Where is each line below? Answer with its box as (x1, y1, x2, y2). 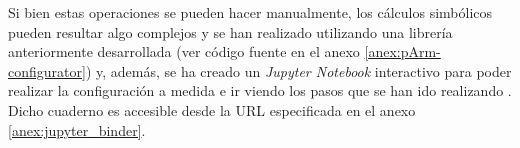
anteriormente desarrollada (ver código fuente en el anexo (8, 41, 360, 62)
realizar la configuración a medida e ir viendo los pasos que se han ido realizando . (8, 80, 512, 101)
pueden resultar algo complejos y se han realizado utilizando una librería (8, 21, 453, 42)
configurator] (8, 60, 86, 81)
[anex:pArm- (364, 41, 441, 62)
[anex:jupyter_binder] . (8, 119, 146, 140)
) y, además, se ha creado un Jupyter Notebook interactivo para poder (85, 60, 512, 81)
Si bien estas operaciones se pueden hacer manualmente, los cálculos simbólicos (8, 2, 493, 22)
